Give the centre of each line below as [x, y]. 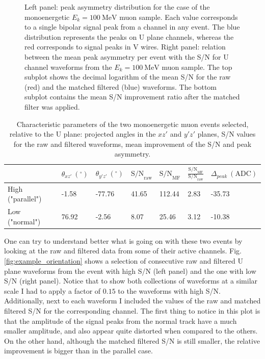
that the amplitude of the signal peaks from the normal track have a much [121, 320]
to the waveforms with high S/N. [169, 290]
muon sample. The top [197, 67]
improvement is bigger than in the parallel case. [78, 351]
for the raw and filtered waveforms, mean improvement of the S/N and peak [132, 144]
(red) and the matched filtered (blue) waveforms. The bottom [121, 86]
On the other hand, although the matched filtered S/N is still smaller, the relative [132, 340]
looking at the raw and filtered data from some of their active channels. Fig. [123, 251]
